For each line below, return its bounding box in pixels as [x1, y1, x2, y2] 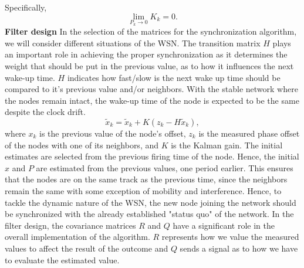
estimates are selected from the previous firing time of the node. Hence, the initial [5, 150, 299, 162]
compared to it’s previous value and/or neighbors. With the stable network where [5, 83, 298, 95]
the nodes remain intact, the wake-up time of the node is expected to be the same [5, 94, 299, 106]
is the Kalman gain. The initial [171, 138, 283, 151]
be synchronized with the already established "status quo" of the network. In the [5, 208, 294, 220]
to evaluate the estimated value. [5, 253, 120, 266]
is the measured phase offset [198, 127, 300, 139]
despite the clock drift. [5, 106, 86, 118]
